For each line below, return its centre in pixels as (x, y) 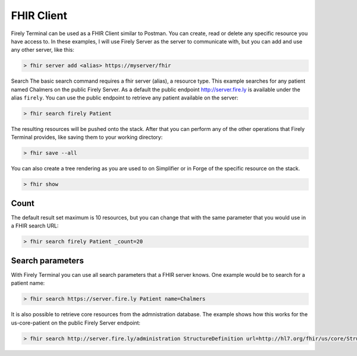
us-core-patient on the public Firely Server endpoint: (76, 323)
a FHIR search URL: (35, 226)
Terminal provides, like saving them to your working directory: (87, 138)
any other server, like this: (43, 50)
